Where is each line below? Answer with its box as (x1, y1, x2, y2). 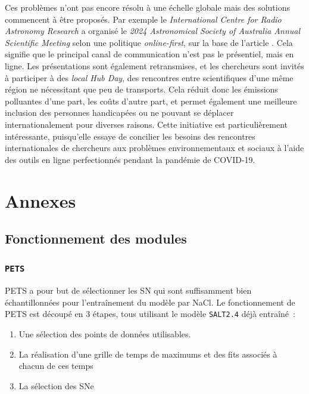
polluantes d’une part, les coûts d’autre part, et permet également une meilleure (5, 94, 297, 107)
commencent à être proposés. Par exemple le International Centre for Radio (5, 13, 282, 25)
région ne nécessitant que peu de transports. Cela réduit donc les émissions (5, 83, 278, 96)
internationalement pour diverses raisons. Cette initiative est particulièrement (5, 118, 288, 130)
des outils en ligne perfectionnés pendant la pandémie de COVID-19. (5, 153, 255, 165)
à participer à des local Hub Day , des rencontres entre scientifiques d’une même (5, 71, 294, 84)
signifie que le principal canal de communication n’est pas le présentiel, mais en (5, 48, 294, 60)
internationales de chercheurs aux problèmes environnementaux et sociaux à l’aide (5, 141, 304, 154)
